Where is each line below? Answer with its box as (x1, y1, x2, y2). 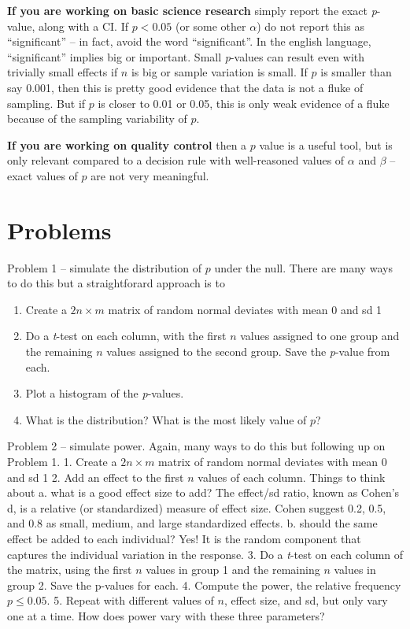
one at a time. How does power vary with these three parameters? (7, 607, 325, 623)
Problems (7, 213, 112, 246)
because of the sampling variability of (7, 110, 187, 127)
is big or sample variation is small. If (131, 64, 308, 80)
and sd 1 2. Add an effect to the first (7, 468, 184, 485)
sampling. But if (7, 94, 86, 111)
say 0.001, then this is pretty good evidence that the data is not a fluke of (7, 79, 364, 95)
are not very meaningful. (90, 167, 209, 183)
